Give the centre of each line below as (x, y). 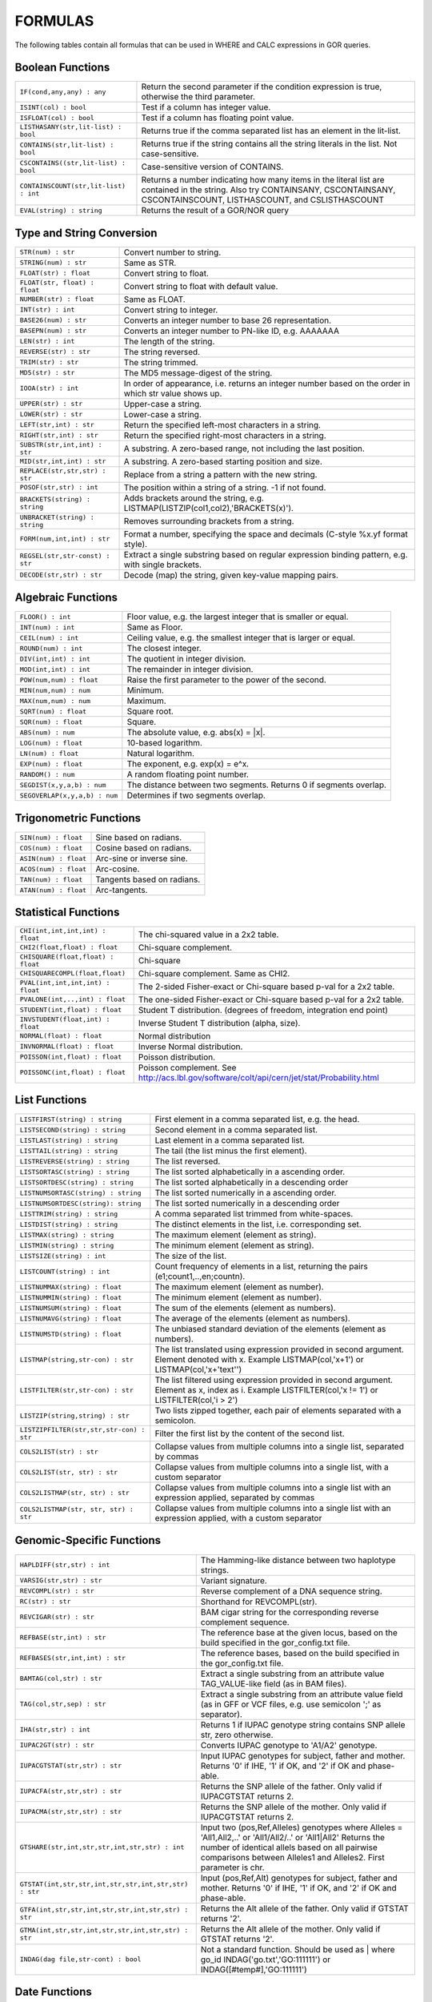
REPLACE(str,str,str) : (63, 470)
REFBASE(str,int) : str (63, 1638)
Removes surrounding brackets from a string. (209, 521)
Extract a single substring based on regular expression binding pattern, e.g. (266, 554)
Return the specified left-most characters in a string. (222, 424)
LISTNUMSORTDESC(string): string (80, 1203)
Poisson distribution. (177, 1057)
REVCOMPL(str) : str (57, 1591)
